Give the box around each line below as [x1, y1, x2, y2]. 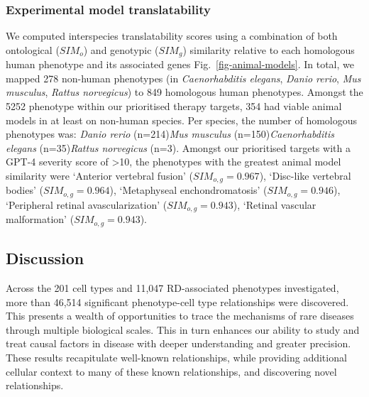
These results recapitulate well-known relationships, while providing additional [6, 350, 347, 364]
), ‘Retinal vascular [233, 197, 316, 212]
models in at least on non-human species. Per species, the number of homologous [6, 112, 358, 127]
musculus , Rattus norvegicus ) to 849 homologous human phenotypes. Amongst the [6, 85, 363, 99]
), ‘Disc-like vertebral [259, 168, 351, 183]
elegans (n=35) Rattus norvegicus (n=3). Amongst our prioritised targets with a [6, 140, 351, 155]
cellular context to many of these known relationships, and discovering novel [6, 364, 337, 379]
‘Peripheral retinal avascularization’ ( [6, 197, 167, 212]
